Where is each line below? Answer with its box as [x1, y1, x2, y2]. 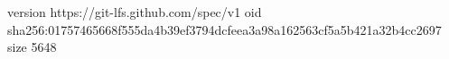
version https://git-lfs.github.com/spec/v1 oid [7, 3, 262, 21]
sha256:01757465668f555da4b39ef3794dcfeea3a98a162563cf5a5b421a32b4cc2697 [7, 20, 442, 38]
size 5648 [7, 38, 57, 56]
